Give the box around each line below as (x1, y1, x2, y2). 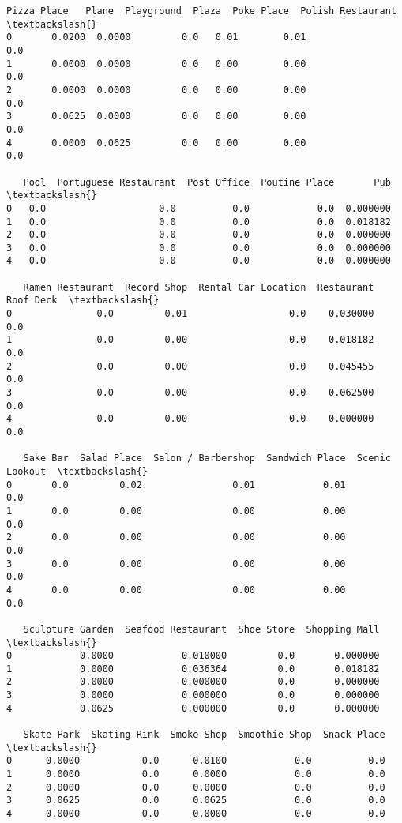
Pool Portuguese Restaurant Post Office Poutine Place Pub (23, 176, 391, 188)
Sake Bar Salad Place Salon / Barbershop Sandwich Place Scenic (23, 453, 391, 464)
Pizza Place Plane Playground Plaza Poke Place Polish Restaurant (6, 6, 396, 17)
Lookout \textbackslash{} (6, 465, 148, 477)
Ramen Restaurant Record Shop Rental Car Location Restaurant (23, 281, 374, 293)
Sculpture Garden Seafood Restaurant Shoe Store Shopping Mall (23, 623, 380, 635)
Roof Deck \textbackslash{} (6, 295, 160, 306)
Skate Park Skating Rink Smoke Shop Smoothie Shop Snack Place (23, 729, 385, 741)
